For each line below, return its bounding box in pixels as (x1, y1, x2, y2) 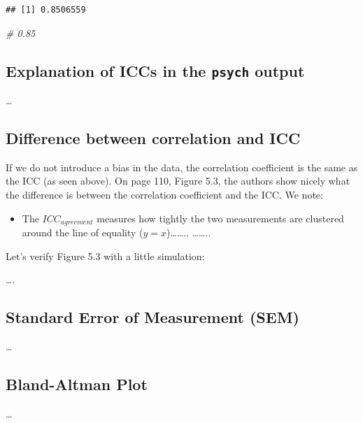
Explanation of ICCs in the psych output (6, 59, 305, 81)
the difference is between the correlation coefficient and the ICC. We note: (6, 187, 323, 201)
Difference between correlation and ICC (6, 127, 301, 148)
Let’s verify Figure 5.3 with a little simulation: (6, 248, 205, 263)
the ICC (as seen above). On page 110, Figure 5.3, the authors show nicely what (6, 173, 350, 188)
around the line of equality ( (22, 225, 143, 239)
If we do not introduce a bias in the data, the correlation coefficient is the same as (6, 159, 358, 174)
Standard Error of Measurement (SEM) (6, 306, 299, 328)
